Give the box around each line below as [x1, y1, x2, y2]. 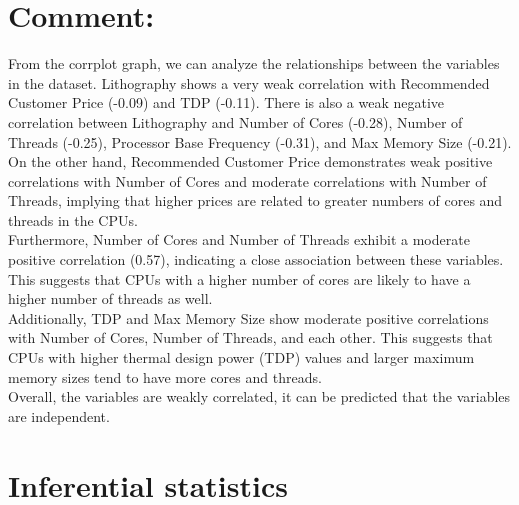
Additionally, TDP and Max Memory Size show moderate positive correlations [8, 307, 489, 328]
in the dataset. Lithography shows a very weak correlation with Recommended [8, 72, 490, 93]
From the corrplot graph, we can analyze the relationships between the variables [8, 53, 500, 74]
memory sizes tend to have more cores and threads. [8, 366, 322, 387]
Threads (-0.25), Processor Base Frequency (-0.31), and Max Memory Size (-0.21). [8, 131, 512, 152]
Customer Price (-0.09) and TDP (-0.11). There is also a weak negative [8, 92, 445, 113]
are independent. [8, 405, 110, 426]
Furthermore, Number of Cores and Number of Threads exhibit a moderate [8, 229, 470, 250]
